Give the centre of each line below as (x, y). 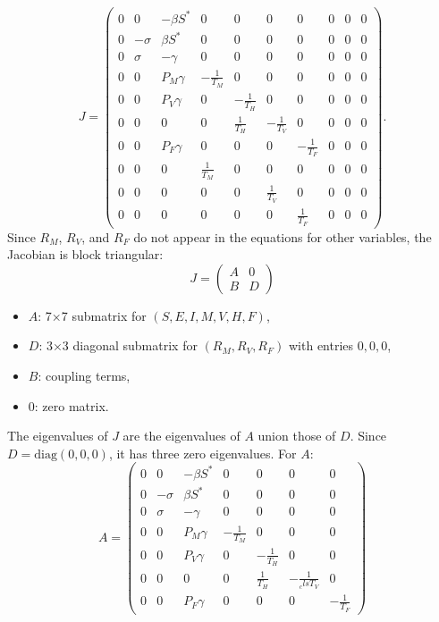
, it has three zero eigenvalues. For (203, 453)
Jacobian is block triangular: (85, 254)
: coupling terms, (84, 375)
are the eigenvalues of (182, 436)
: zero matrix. (72, 405)
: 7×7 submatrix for (92, 315)
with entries (321, 345)
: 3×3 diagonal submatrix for (118, 345)
